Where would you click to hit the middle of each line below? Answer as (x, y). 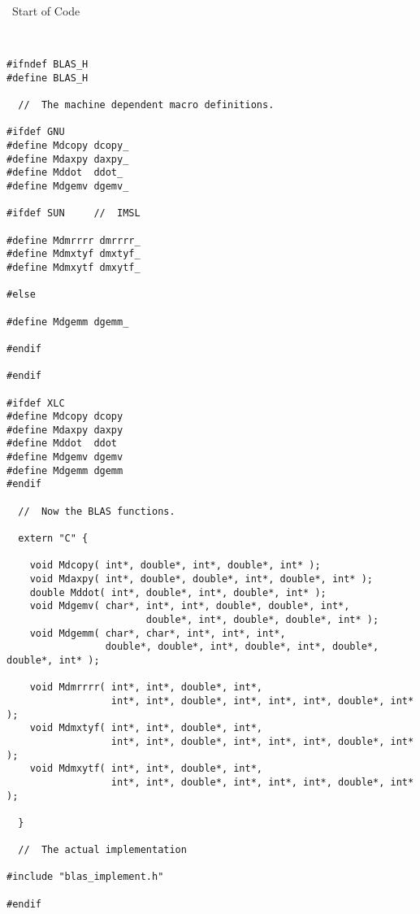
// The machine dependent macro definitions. (146, 105)
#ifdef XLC (36, 403)
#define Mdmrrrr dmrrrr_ (74, 240)
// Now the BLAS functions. (97, 511)
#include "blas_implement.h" (85, 877)
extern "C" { (53, 539)
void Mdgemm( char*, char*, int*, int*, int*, (158, 633)
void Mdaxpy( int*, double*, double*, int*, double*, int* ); (201, 579)
